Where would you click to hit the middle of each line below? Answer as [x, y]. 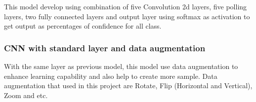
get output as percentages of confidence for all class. [83, 26]
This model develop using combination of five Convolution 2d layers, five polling [126, 6]
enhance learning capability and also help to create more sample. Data [111, 76]
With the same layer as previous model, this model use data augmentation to [121, 66]
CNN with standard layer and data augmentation [105, 48]
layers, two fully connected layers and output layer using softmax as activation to [127, 16]
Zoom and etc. [26, 95]
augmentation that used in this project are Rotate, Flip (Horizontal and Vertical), [128, 85]
